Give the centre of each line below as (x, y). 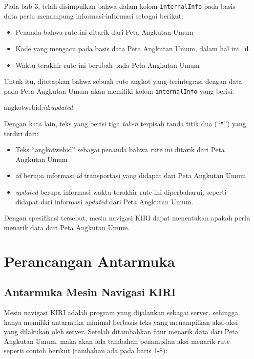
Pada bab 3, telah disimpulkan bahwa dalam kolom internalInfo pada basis (120, 6)
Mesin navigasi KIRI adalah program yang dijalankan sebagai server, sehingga (121, 312)
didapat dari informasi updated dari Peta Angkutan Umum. (104, 201)
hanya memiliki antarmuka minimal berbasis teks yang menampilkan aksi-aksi (121, 322)
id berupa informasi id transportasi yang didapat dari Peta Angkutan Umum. (132, 175)
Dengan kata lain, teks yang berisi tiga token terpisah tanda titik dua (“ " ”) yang (125, 123)
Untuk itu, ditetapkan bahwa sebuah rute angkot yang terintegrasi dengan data (123, 81)
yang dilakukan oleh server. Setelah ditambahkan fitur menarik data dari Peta (121, 331)
